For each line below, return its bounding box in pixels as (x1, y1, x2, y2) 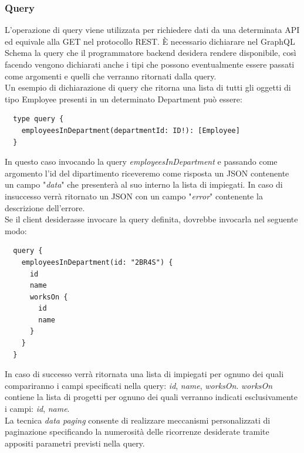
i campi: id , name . (5, 402, 70, 415)
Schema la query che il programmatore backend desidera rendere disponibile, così (5, 46, 296, 59)
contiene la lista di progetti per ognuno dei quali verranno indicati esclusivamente (5, 391, 298, 403)
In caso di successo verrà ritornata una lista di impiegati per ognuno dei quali (5, 368, 284, 380)
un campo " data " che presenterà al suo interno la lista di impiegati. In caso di (5, 178, 283, 191)
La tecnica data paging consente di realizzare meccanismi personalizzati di (5, 414, 271, 426)
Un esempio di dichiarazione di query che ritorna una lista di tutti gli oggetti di (5, 81, 291, 94)
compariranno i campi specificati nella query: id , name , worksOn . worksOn (5, 379, 273, 391)
